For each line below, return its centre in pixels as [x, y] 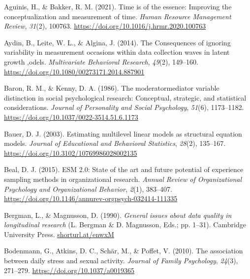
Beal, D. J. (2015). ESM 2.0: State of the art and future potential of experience [124, 169]
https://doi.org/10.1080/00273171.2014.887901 [74, 71]
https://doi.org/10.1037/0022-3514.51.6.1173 [71, 117]
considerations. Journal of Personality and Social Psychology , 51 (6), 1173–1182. [124, 107]
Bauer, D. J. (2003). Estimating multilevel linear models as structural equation [123, 133]
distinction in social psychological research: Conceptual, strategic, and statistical [125, 97]
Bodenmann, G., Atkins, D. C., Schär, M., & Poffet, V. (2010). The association [124, 251]
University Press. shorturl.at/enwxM [59, 234]
